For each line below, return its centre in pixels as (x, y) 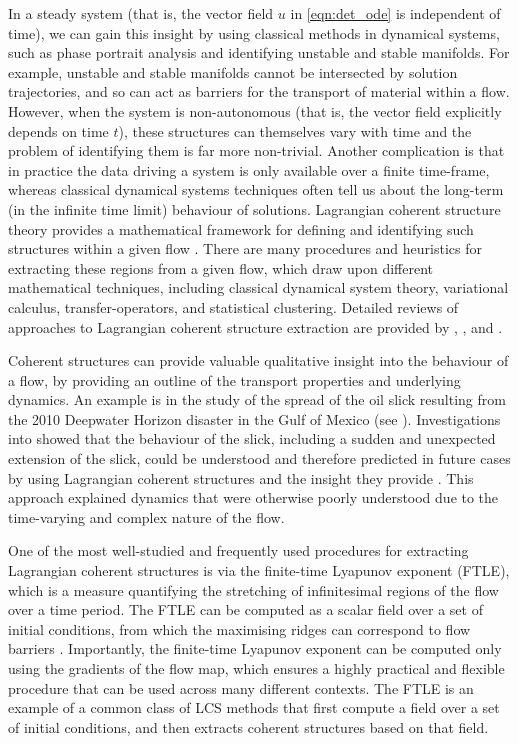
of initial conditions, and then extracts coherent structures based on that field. (248, 726)
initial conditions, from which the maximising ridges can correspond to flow (239, 628)
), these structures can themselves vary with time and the (295, 130)
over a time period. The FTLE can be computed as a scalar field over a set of (245, 609)
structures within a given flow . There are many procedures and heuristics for (245, 248)
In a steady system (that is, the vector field (141, 13)
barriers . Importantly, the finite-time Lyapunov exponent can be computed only (255, 648)
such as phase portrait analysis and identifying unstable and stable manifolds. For (259, 52)
